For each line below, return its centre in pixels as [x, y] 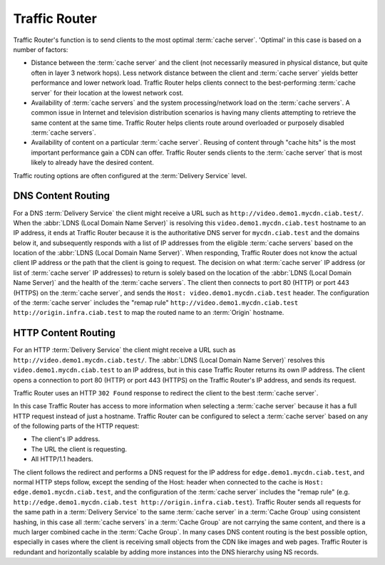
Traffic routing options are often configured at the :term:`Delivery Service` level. [130, 175]
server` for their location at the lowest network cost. [107, 93]
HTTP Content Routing [64, 333]
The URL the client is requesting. [79, 449]
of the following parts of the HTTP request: [76, 426]
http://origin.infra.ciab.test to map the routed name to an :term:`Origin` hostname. [149, 313]
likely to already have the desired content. [93, 162]
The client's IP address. [66, 439]
